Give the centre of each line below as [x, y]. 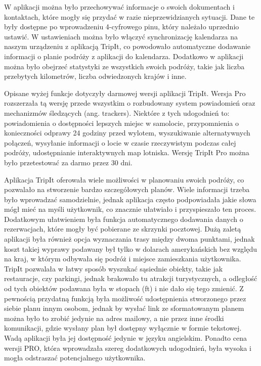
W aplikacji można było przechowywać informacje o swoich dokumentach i [119, 7]
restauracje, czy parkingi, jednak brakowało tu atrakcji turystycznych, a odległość [131, 278]
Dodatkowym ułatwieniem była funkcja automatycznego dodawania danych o [124, 219]
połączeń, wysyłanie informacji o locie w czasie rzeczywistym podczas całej [120, 142]
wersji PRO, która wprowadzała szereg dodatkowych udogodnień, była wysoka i [128, 348]
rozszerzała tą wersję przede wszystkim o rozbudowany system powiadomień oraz [130, 103]
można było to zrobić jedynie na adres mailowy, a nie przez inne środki [114, 318]
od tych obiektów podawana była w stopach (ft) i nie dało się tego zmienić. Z [124, 288]
